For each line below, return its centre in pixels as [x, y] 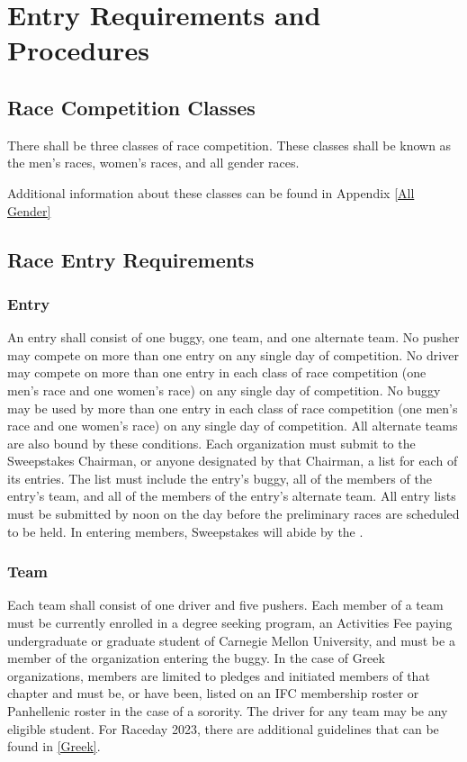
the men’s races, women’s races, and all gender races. [153, 163]
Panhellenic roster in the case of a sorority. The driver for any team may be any [228, 711]
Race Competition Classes [131, 107]
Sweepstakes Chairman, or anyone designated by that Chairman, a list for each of [233, 461]
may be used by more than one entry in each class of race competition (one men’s [233, 408]
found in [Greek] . [54, 746]
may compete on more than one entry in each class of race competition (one [217, 372]
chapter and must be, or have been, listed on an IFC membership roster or [213, 693]
